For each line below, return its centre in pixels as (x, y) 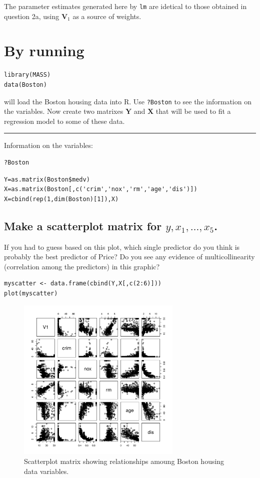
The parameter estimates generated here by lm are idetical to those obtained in (125, 6)
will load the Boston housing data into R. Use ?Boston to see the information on (128, 101)
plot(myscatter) (31, 293)
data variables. (46, 471)
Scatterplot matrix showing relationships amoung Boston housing (124, 461)
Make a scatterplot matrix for (83, 225)
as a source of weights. (107, 16)
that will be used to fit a (193, 111)
